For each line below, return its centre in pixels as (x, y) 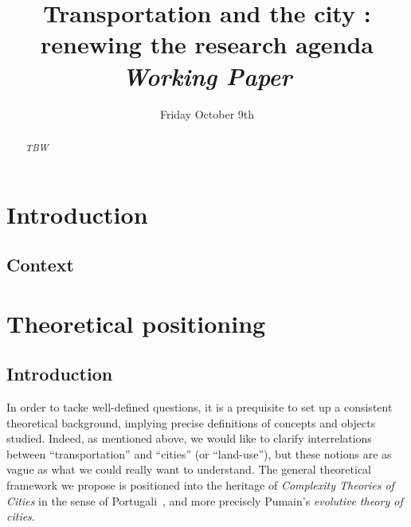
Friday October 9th (207, 113)
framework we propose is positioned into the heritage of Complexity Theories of (200, 485)
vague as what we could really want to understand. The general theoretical (189, 469)
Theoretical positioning (136, 323)
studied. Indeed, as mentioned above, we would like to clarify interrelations (189, 438)
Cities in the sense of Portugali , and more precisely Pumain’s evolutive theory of (205, 500)
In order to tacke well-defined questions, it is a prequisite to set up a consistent (200, 407)
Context (40, 265)
